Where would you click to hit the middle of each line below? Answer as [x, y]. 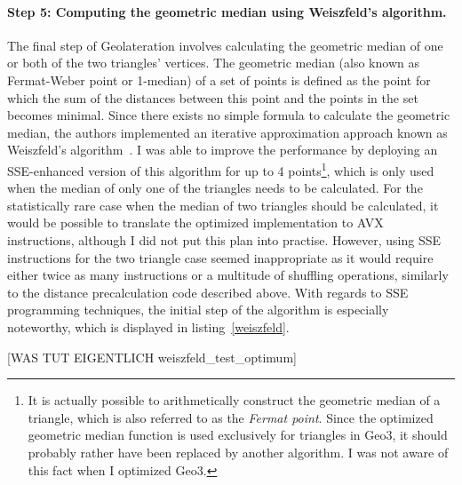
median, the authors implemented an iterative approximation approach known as [227, 132]
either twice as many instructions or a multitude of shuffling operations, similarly [228, 275]
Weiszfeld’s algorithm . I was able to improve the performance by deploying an [223, 150]
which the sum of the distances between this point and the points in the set [213, 97]
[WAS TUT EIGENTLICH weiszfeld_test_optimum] [152, 357]
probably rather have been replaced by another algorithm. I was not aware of [238, 452]
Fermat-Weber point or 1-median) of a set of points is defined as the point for [219, 80]
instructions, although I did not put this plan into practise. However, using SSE [224, 239]
